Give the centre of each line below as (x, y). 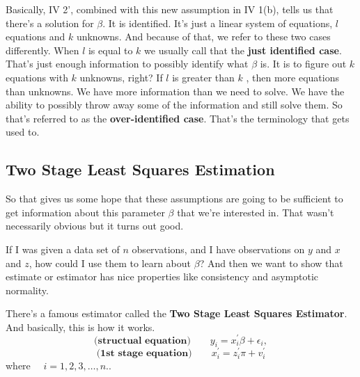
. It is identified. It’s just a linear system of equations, (218, 23)
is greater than (203, 77)
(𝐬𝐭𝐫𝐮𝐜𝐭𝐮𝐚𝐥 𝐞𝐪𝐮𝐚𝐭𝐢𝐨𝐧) (142, 340)
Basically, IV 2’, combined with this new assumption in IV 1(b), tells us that (170, 9)
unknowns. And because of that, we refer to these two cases (203, 37)
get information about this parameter (85, 212)
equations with (37, 77)
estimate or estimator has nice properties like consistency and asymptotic (162, 276)
